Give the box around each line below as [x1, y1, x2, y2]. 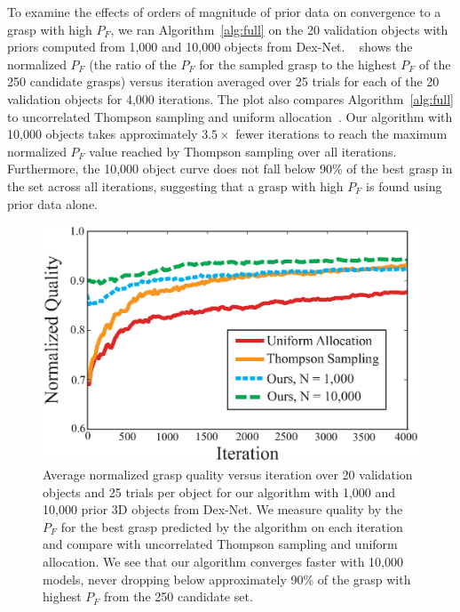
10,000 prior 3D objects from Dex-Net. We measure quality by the [43, 500, 403, 519]
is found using [366, 176, 442, 195]
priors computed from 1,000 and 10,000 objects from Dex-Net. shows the [7, 37, 413, 56]
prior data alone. [7, 194, 98, 213]
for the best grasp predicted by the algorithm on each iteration [60, 517, 403, 535]
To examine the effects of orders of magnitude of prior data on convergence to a [7, 3, 441, 20]
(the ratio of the [89, 54, 177, 73]
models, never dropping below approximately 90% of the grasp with [43, 569, 411, 588]
